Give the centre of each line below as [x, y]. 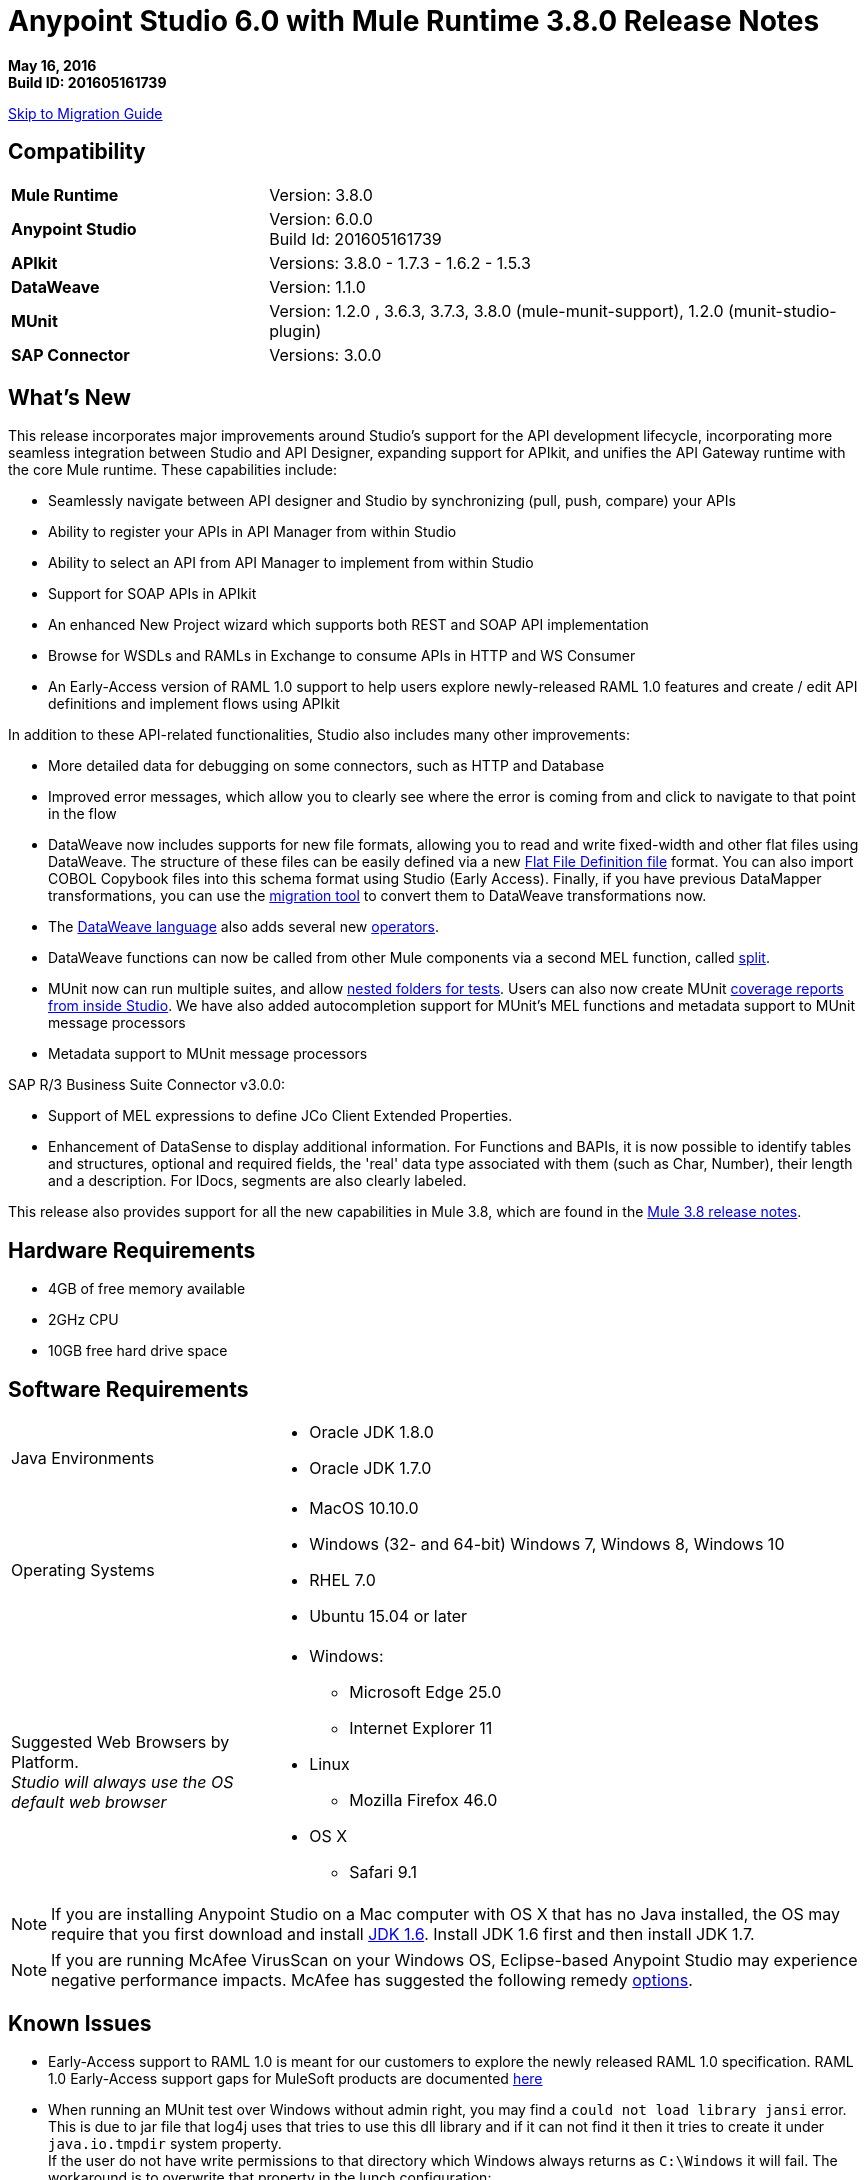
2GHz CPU [83, 1320]
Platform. [45, 1762]
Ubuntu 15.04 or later [388, 1616]
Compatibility [77, 152]
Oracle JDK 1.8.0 [371, 1432]
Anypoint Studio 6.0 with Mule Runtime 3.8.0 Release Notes [414, 21]
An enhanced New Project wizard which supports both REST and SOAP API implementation [348, 625]
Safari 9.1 [383, 1872]
